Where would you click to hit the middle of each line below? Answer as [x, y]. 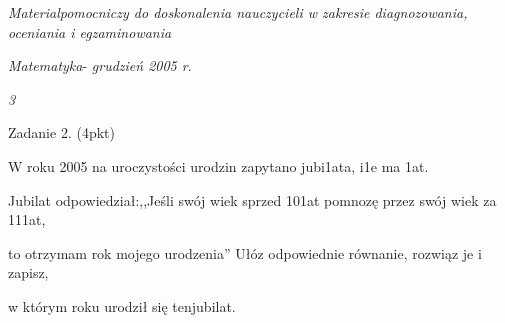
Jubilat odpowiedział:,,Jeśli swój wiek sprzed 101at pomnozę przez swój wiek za [252, 199]
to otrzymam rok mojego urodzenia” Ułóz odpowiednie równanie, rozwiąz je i [245, 252]
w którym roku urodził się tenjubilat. [122, 305]
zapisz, [28, 272]
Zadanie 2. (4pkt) [61, 132]
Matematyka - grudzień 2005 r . [100, 65]
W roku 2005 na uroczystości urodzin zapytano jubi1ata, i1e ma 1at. [218, 165]
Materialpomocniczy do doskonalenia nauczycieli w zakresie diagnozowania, [238, 12]
